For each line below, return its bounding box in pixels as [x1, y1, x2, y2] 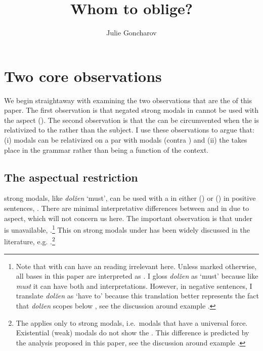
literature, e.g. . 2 [4, 235, 55, 247]
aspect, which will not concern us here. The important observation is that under [4, 212, 252, 223]
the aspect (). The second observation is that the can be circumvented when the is [4, 114, 259, 125]
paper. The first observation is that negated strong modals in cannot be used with [4, 105, 259, 115]
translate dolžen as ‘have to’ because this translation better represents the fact [16, 290, 259, 301]
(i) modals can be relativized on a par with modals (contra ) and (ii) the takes [4, 135, 247, 145]
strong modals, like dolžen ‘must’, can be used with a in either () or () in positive [4, 193, 256, 203]
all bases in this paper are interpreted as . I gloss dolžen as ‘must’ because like [16, 271, 258, 281]
